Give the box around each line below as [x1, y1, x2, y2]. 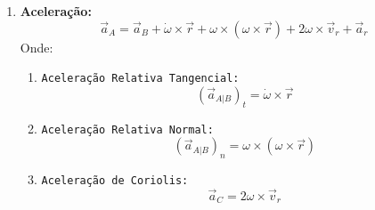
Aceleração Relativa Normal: [41, 123, 214, 136]
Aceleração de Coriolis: [41, 174, 189, 188]
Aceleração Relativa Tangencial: [41, 72, 240, 85]
